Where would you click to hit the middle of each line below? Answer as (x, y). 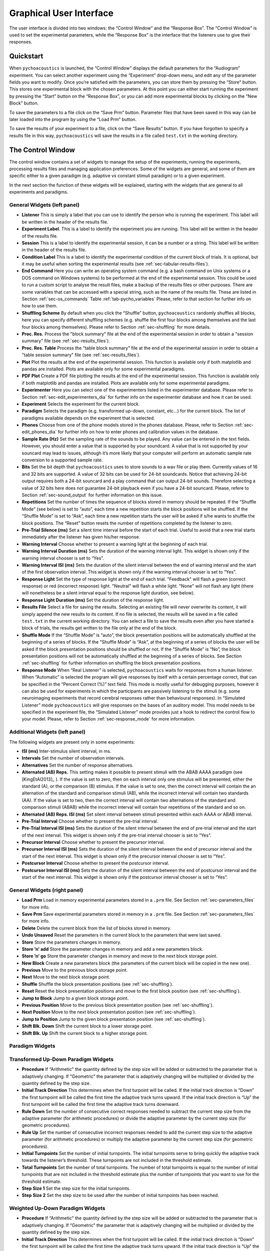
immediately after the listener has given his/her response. (81, 537)
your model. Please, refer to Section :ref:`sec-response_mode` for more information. (108, 719)
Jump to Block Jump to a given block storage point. (75, 998)
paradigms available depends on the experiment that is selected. (88, 418)
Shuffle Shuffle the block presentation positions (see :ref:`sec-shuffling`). (97, 984)
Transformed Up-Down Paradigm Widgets (61, 1059)
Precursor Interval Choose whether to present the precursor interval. (93, 842)
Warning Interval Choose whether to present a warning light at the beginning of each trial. (115, 544)
